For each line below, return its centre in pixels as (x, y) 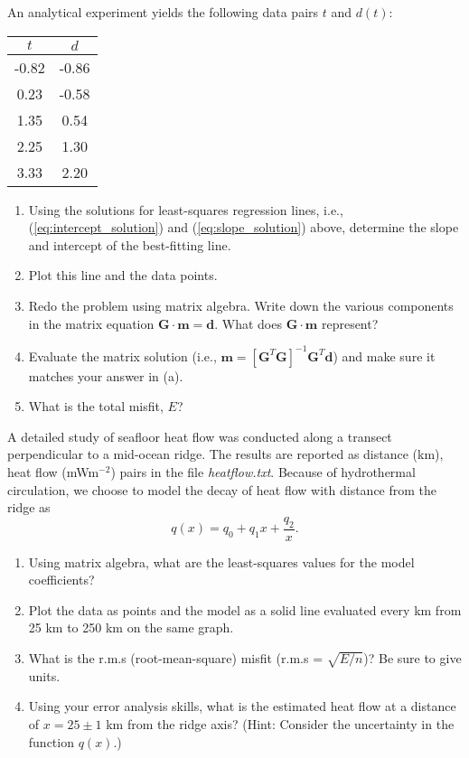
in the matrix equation (91, 323)
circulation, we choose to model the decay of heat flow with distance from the (222, 489)
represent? (350, 323)
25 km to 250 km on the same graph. (131, 627)
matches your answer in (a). (106, 375)
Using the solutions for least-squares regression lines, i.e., (186, 209)
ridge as (29, 507)
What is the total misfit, (96, 406)
